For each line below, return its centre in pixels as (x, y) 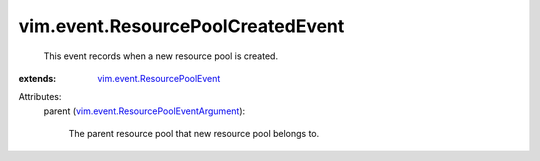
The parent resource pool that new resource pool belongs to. (194, 134)
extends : (37, 78)
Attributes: (40, 97)
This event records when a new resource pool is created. (161, 56)
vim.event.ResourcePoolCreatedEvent (181, 26)
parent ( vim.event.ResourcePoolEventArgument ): (144, 111)
